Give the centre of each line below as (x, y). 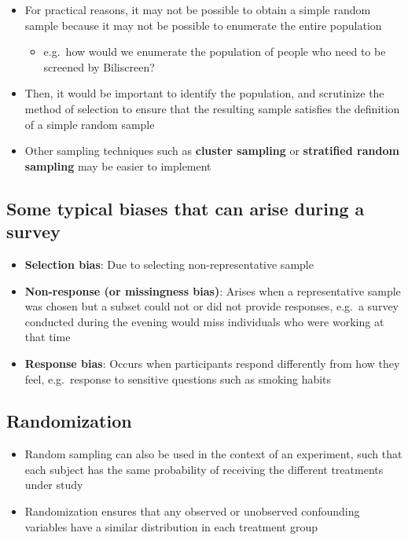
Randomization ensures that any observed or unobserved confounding (192, 511)
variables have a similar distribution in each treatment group (171, 526)
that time (48, 337)
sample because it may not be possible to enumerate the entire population (203, 25)
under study (54, 485)
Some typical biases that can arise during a (186, 208)
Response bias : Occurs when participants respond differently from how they (212, 363)
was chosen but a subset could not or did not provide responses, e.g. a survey (211, 306)
